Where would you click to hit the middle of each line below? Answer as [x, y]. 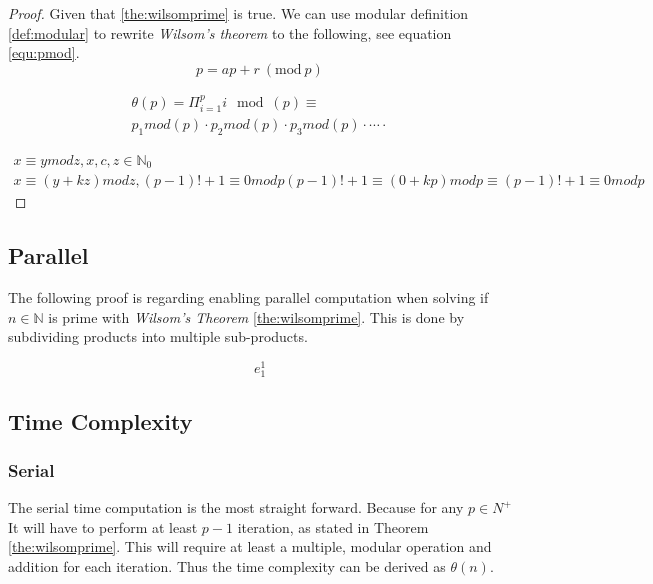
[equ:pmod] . [44, 52]
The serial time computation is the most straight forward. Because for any [236, 507]
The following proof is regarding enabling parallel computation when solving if [248, 297]
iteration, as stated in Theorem [333, 526]
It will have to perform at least [103, 526]
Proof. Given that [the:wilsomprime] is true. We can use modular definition [238, 13]
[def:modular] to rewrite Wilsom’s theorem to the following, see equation [230, 32]
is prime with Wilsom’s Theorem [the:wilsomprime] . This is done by [256, 316]
